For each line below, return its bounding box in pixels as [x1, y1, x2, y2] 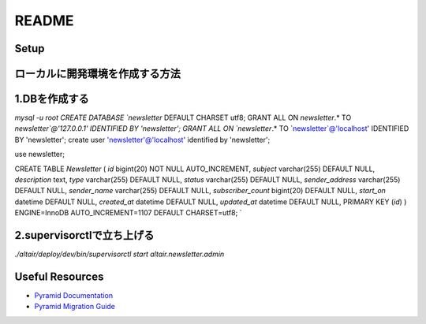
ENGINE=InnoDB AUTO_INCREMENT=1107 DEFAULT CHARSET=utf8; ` [14, 208, 242, 218]
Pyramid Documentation [34, 291, 114, 300]
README [14, 12, 74, 29]
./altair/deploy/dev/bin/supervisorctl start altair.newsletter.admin [14, 249, 225, 259]
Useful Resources [14, 270, 104, 283]
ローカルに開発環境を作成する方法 [14, 67, 181, 80]
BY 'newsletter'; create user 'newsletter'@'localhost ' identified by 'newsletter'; [14, 135, 271, 144]
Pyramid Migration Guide [34, 302, 116, 311]
